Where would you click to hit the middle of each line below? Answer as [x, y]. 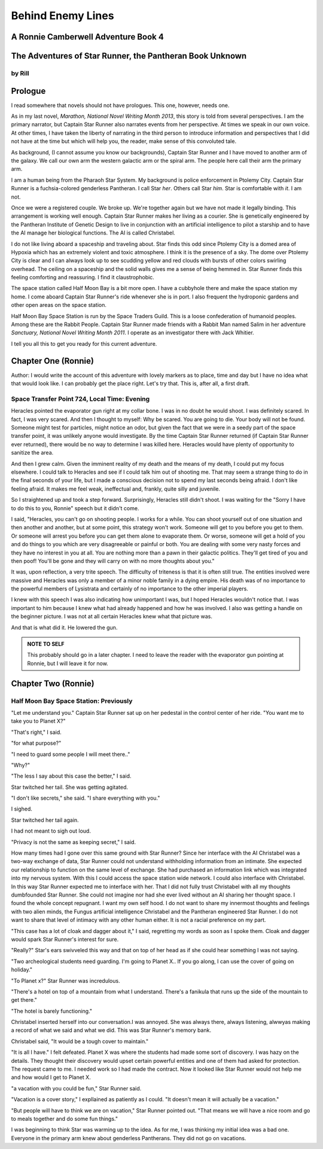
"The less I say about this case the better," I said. [71, 776]
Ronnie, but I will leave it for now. [68, 663]
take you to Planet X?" [38, 721]
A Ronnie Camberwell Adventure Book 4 [87, 37]
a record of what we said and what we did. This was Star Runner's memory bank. [111, 1030]
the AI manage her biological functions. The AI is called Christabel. [93, 233]
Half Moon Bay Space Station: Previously [72, 701]
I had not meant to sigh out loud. [51, 831]
